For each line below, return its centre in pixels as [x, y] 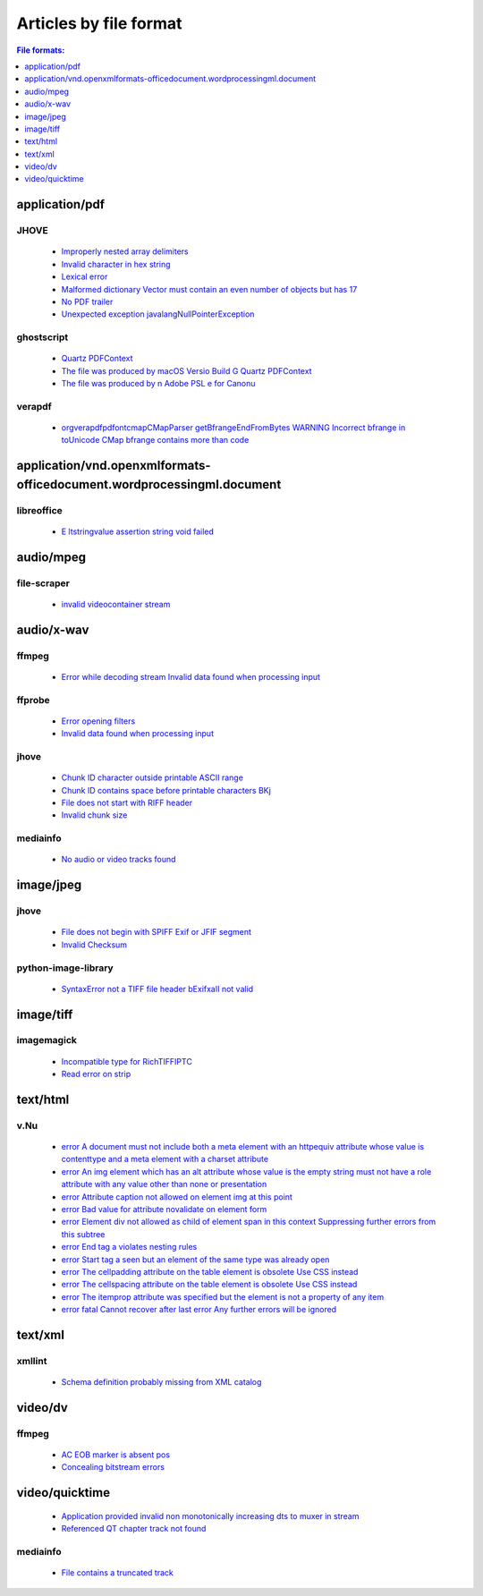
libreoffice [39, 510]
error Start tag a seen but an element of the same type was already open [195, 1259]
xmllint [32, 1361]
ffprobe [34, 700]
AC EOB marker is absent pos [115, 1455]
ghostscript [42, 337]
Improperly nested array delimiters [125, 251]
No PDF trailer [87, 301]
